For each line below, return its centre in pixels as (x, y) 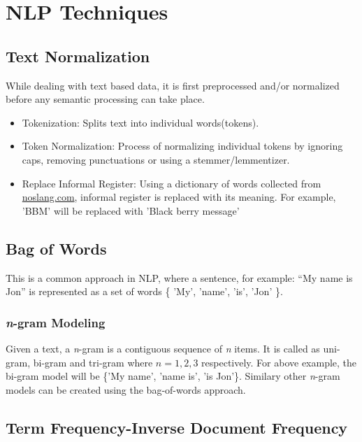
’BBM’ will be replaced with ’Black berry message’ (131, 210)
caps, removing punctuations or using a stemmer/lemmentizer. (156, 159)
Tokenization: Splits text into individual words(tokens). (140, 122)
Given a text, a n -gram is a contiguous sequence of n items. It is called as (163, 348)
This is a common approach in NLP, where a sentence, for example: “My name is (179, 277)
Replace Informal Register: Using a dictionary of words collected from (172, 183)
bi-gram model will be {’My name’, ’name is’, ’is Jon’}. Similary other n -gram (173, 376)
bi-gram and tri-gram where (93, 362)
